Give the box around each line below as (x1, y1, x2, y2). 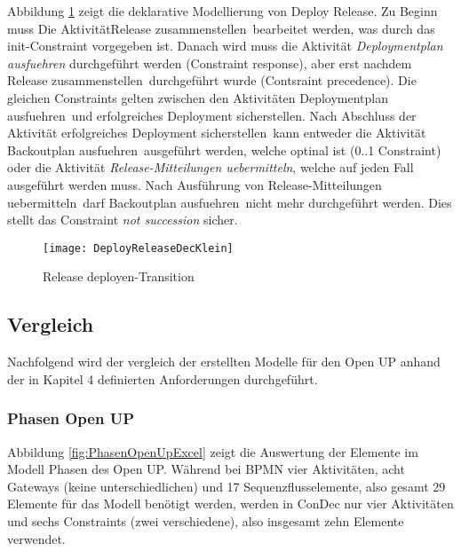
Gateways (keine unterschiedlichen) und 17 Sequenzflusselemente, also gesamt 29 (7, 476, 446, 495)
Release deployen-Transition (43, 267, 195, 286)
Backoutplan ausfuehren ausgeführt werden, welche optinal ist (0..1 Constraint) (7, 140, 441, 159)
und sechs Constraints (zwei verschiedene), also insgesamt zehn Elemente (7, 511, 404, 530)
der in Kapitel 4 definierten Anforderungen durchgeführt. (7, 369, 318, 388)
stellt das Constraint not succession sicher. (7, 210, 238, 229)
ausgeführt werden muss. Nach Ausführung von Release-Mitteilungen (7, 175, 382, 193)
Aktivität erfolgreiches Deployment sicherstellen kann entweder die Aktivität (7, 123, 426, 142)
